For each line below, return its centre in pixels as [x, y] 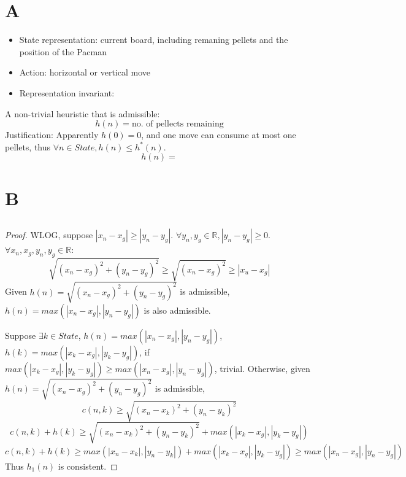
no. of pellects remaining [178, 124]
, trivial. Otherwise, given [262, 368]
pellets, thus [28, 146]
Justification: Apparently [52, 135]
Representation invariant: [67, 92]
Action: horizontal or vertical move [85, 72]
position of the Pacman [63, 51]
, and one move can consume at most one [219, 135]
